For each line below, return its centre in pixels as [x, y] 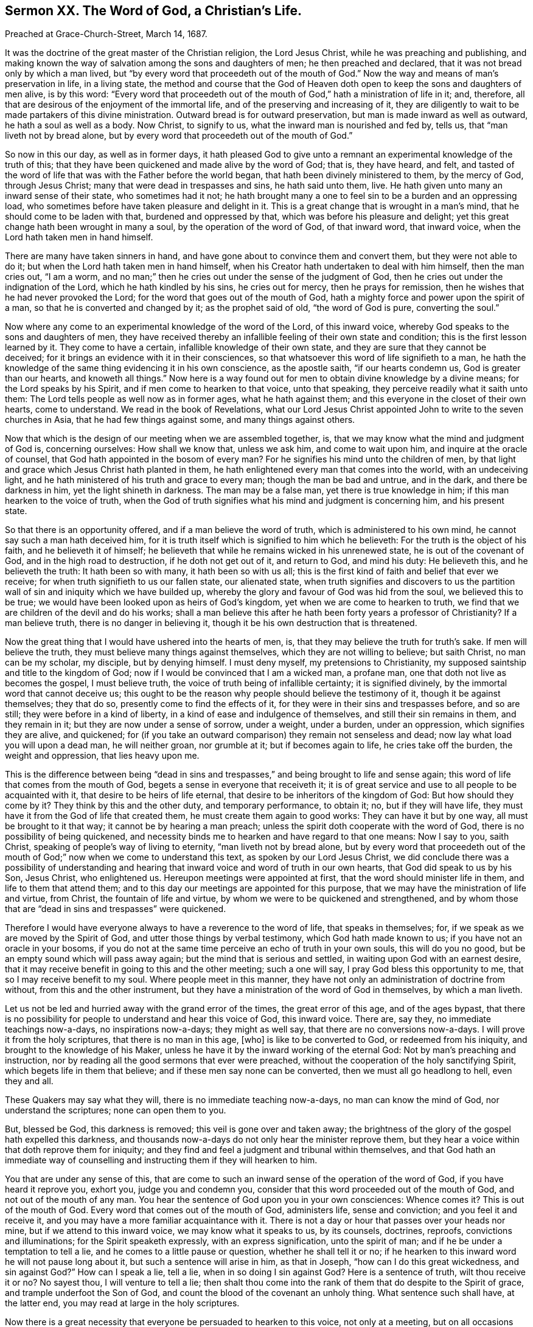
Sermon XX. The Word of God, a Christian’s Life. [154, 11]
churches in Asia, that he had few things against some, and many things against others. [180, 420]
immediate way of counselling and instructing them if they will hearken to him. [161, 1160]
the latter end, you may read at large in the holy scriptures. [122, 1303]
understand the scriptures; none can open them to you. [116, 1110]
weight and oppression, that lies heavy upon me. [102, 756]
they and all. [29, 1081]
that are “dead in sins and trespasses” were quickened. [116, 909]
